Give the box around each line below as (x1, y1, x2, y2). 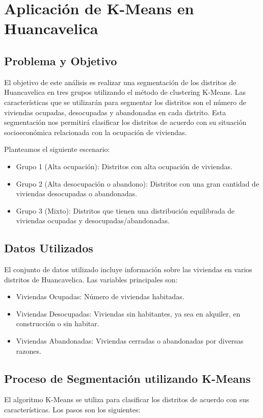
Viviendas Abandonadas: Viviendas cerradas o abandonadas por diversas (16, 335, 244, 346)
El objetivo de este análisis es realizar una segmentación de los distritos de (4, 76, 236, 87)
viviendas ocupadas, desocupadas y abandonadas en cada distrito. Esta (4, 107, 226, 117)
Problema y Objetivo (4, 53, 117, 68)
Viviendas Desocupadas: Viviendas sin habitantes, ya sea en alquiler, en (16, 308, 241, 319)
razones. (16, 345, 41, 356)
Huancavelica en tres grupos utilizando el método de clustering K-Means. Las (4, 87, 246, 97)
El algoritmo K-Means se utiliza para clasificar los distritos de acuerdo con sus (4, 394, 249, 405)
